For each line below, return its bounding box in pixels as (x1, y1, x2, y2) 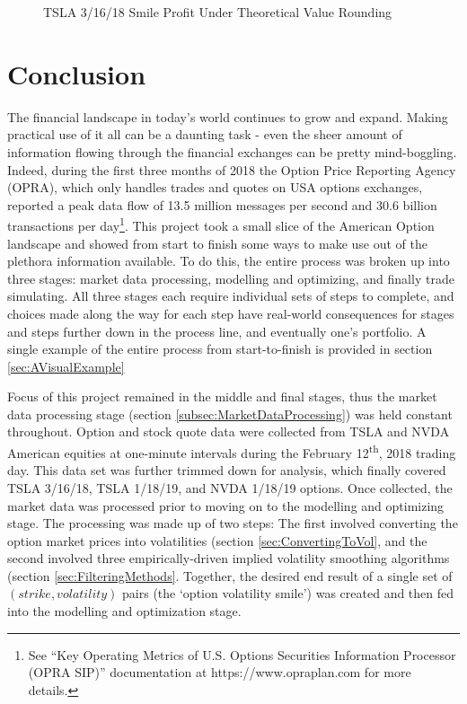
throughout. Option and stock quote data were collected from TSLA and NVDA (7, 422, 450, 441)
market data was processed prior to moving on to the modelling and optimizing (7, 496, 445, 515)
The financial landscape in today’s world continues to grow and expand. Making (7, 107, 448, 126)
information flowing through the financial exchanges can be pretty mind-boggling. (7, 142, 457, 161)
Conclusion (7, 55, 146, 92)
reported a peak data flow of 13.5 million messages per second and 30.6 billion (7, 195, 437, 214)
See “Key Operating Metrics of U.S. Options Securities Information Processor (28, 645, 456, 664)
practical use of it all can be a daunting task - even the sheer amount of (7, 125, 402, 144)
